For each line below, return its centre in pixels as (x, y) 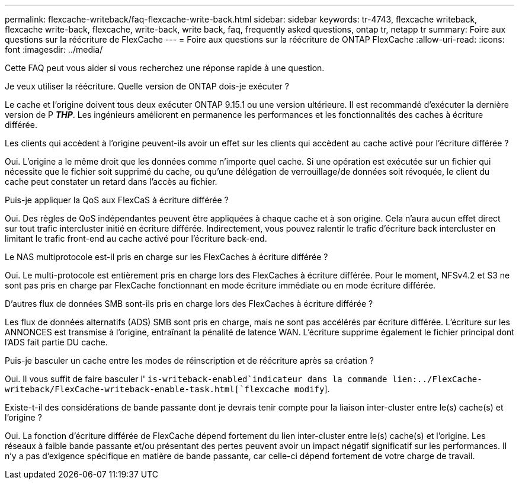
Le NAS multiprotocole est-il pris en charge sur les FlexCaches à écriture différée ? (166, 257)
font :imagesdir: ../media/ (54, 49)
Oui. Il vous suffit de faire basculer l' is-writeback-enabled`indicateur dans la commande (196, 379)
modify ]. (312, 389)
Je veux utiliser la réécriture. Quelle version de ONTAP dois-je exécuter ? (147, 86)
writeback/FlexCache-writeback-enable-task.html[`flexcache (147, 389)
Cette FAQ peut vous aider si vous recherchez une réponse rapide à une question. (165, 68)
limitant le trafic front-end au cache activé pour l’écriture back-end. (136, 238)
